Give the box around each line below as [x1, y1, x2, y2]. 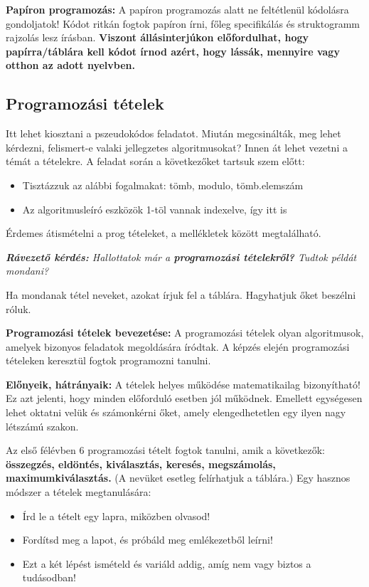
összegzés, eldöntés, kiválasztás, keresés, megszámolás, [6, 456, 276, 471]
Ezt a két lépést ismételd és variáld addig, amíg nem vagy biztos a [22, 556, 311, 571]
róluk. [6, 301, 31, 316]
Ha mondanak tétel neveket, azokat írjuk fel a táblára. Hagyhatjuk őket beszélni [6, 287, 356, 302]
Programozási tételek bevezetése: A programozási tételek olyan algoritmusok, [6, 325, 364, 340]
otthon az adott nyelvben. [6, 58, 135, 73]
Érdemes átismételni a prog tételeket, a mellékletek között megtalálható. [6, 226, 321, 240]
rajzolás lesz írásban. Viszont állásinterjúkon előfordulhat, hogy [6, 30, 309, 45]
